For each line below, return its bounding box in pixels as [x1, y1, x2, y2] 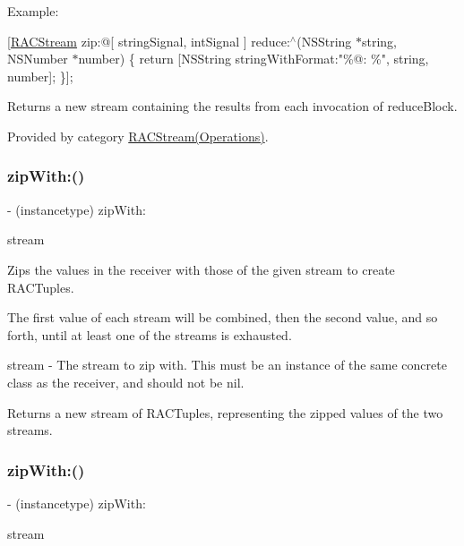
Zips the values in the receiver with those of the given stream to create [7, 260, 395, 278]
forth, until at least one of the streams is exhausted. [7, 325, 292, 344]
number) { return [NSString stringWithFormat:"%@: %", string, [78, 49, 429, 68]
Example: [7, 2, 59, 20]
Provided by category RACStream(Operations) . [7, 126, 269, 145]
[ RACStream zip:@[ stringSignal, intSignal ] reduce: [7, 31, 290, 50]
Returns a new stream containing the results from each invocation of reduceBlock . [7, 97, 458, 115]
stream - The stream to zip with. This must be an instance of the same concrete [7, 355, 447, 374]
